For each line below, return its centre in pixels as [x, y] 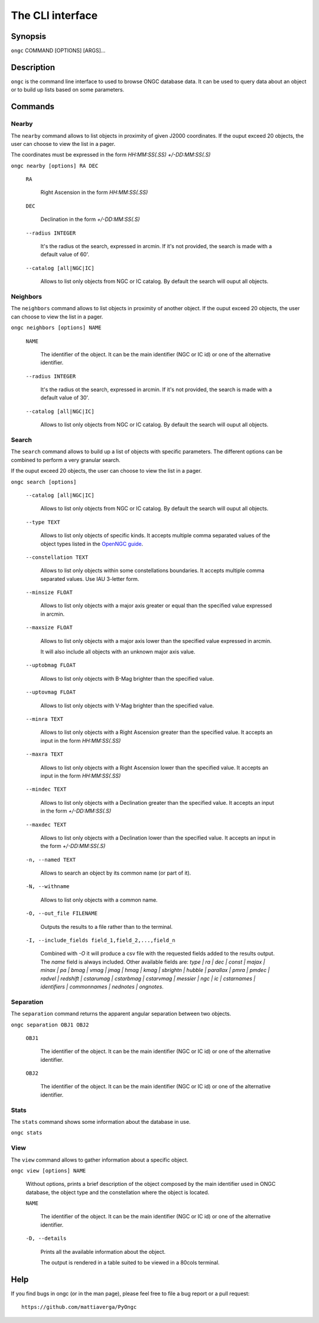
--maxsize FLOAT [49, 628]
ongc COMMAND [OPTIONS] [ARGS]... [58, 51]
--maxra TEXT [45, 754]
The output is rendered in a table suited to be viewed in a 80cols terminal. [130, 1263]
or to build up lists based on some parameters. [68, 90]
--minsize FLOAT [49, 593]
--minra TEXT [45, 719]
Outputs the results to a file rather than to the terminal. [107, 927]
